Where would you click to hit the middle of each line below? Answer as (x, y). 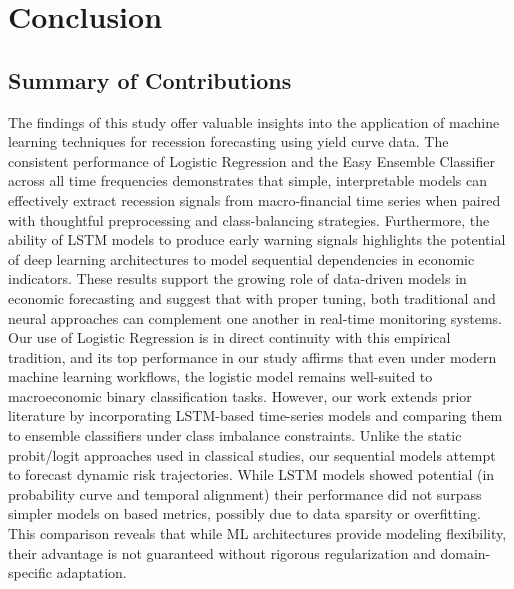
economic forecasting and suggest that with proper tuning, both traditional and (252, 297)
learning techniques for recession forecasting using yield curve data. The (228, 141)
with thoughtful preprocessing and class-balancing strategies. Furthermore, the (249, 219)
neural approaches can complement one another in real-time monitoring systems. (255, 317)
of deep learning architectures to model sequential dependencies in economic (241, 258)
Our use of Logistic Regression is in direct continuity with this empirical (229, 337)
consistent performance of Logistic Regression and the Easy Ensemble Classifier (251, 160)
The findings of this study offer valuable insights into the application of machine (254, 121)
